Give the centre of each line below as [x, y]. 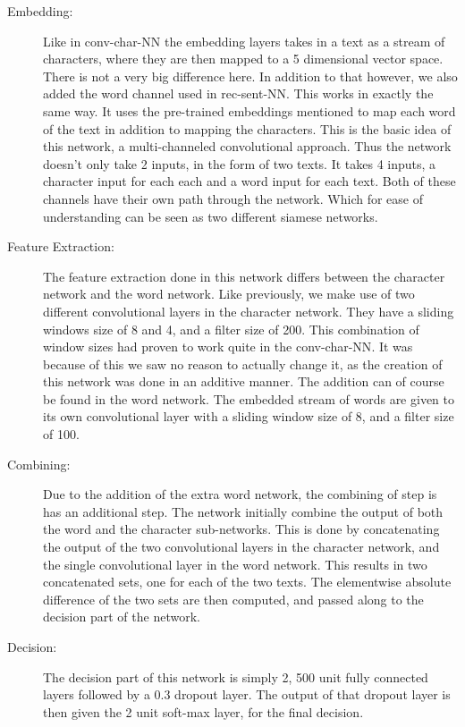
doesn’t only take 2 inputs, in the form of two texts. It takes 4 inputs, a [240, 163]
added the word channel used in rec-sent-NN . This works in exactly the [238, 93]
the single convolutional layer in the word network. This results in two [235, 564]
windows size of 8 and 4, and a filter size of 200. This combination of [231, 329]
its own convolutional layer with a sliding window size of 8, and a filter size [249, 416]
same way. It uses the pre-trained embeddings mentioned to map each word [249, 110]
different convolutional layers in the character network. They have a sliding [249, 311]
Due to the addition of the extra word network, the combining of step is [240, 494]
